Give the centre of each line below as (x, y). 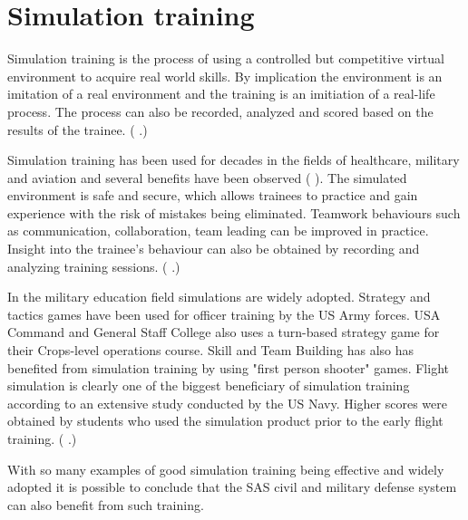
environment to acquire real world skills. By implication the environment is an (225, 76)
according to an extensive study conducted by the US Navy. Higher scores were (227, 403)
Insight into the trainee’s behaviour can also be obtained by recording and (214, 249)
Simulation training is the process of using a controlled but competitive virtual (226, 58)
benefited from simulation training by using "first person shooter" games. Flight (228, 367)
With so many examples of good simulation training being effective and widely (226, 469)
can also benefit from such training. (106, 504)
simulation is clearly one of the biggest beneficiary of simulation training (209, 385)
